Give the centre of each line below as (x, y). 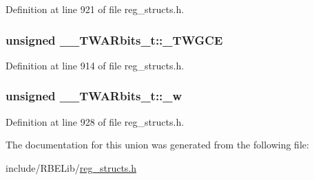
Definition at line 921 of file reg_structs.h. (95, 9)
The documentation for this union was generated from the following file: (157, 145)
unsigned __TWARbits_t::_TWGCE (114, 40)
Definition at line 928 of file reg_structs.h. (95, 121)
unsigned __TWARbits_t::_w (94, 96)
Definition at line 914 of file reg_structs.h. (95, 65)
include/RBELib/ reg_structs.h (71, 167)
